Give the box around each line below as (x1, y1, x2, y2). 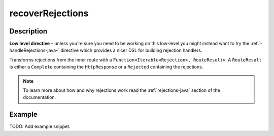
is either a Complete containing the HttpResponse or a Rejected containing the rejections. (9, 64, 203, 70)
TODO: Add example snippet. (9, 123, 71, 129)
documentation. (23, 94, 56, 100)
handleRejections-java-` (9, 47, 60, 53)
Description (9, 27, 48, 36)
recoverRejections (9, 8, 89, 19)
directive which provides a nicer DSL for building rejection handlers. (60, 47, 202, 53)
